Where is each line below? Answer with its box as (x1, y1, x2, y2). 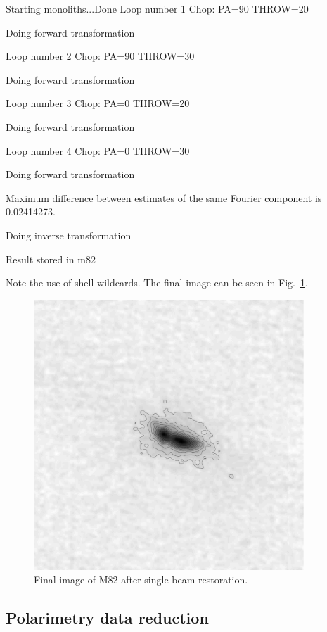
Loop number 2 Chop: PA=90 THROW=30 (6, 49, 195, 63)
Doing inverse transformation (6, 227, 132, 242)
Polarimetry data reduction (6, 607, 209, 628)
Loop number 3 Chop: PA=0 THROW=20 (6, 96, 190, 110)
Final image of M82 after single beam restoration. (34, 572, 248, 587)
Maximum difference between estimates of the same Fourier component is (6, 190, 322, 205)
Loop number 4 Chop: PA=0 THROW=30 (6, 143, 190, 158)
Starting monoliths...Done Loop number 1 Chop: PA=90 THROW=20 (6, 1, 309, 15)
